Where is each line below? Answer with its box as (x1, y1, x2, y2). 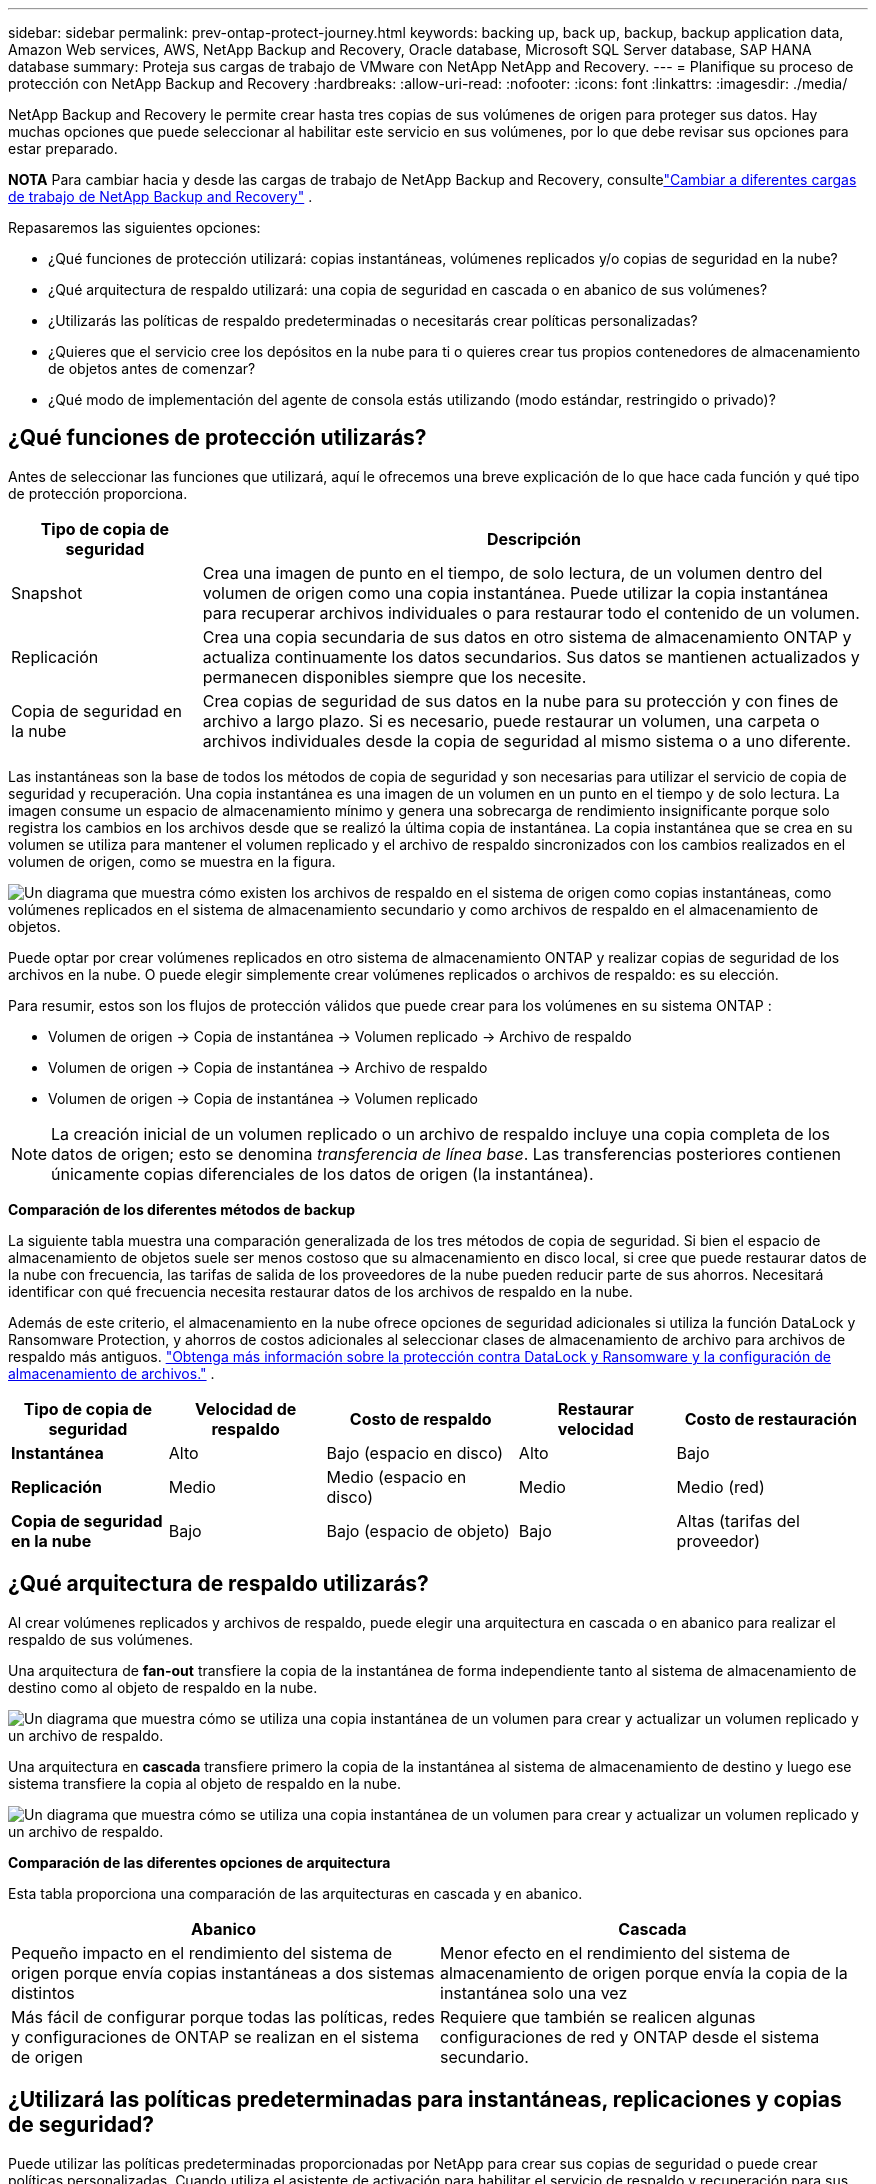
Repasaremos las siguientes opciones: (8, 219, 261, 236)
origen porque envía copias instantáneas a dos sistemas (11, 1962, 435, 1983)
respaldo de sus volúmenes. (8, 1630, 194, 1648)
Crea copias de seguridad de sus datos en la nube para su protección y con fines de (202, 690, 839, 711)
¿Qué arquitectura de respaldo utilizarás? (8, 1571, 429, 1597)
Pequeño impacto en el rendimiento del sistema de (11, 1942, 393, 1963)
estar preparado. (8, 140, 118, 157)
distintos (11, 1982, 75, 2003)
